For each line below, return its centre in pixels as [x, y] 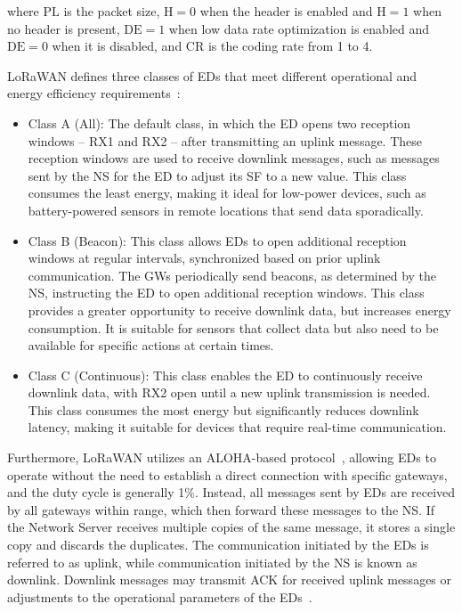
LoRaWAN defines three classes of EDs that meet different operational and [212, 75]
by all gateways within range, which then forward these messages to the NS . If [221, 509]
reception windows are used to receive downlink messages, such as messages [234, 158]
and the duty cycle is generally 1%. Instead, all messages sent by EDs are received [231, 492]
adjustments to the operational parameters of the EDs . [160, 596]
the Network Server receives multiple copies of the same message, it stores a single [231, 527]
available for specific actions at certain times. [151, 345]
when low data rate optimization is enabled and [299, 28]
